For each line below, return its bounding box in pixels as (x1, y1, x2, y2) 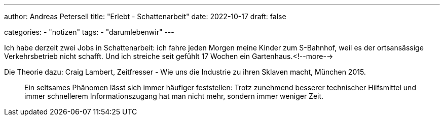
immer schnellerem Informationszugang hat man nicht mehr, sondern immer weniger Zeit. (24, 92, 324, 100)
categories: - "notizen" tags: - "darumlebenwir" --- (4, 28, 174, 36)
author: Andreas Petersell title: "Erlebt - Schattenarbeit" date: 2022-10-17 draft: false (4, 12, 286, 21)
